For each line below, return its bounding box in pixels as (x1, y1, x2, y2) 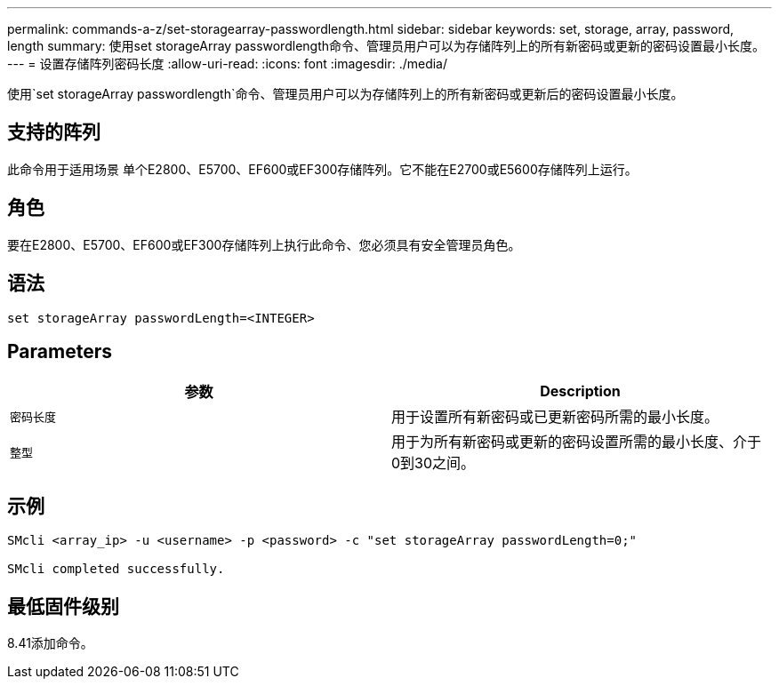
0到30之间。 (391, 454, 476, 473)
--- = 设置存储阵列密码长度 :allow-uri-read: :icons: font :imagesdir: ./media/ (7, 56, 448, 71)
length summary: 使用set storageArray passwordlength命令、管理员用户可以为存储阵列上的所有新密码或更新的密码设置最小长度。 (7, 38, 766, 53)
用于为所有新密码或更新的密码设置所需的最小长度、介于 (391, 433, 762, 451)
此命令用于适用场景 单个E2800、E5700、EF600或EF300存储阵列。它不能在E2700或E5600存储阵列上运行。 (7, 161, 638, 177)
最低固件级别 (7, 594, 119, 618)
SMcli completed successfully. (7, 562, 225, 577)
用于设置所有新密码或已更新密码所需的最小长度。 (391, 408, 719, 427)
